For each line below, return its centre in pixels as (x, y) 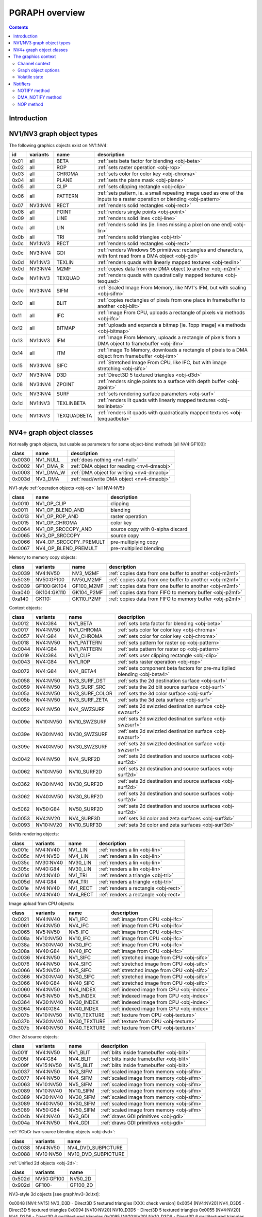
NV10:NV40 (49, 1091)
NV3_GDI (79, 1116)
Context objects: (25, 608)
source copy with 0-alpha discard (149, 529)
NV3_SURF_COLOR (90, 694)
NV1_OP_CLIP (51, 504)
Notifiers (22, 84)
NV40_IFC (80, 951)
